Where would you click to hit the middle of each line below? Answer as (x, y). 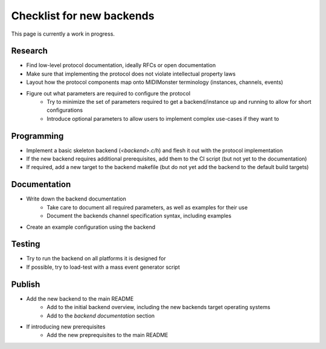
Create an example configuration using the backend (91, 227)
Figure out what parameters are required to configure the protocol (108, 93)
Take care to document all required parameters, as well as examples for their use (147, 207)
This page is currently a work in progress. (63, 34)
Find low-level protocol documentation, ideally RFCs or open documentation (121, 65)
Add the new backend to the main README (80, 298)
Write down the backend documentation (76, 199)
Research (30, 51)
